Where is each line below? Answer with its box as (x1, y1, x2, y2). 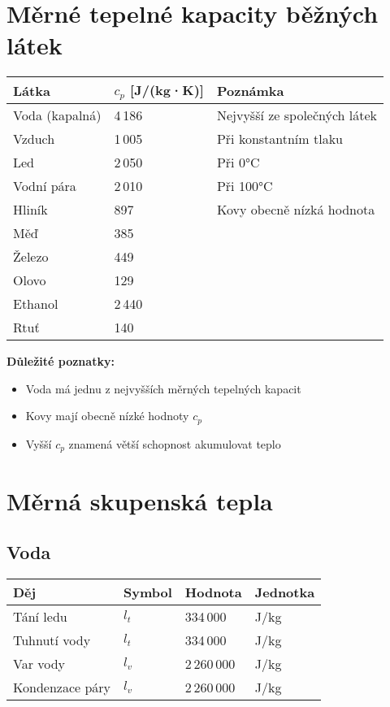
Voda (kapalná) (13, 106, 102, 125)
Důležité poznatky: (6, 353, 115, 370)
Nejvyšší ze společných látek (216, 106, 378, 125)
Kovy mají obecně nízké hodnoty (25, 407, 189, 424)
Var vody (13, 653, 66, 673)
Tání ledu (13, 606, 67, 626)
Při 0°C (216, 153, 260, 172)
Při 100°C (216, 176, 273, 196)
